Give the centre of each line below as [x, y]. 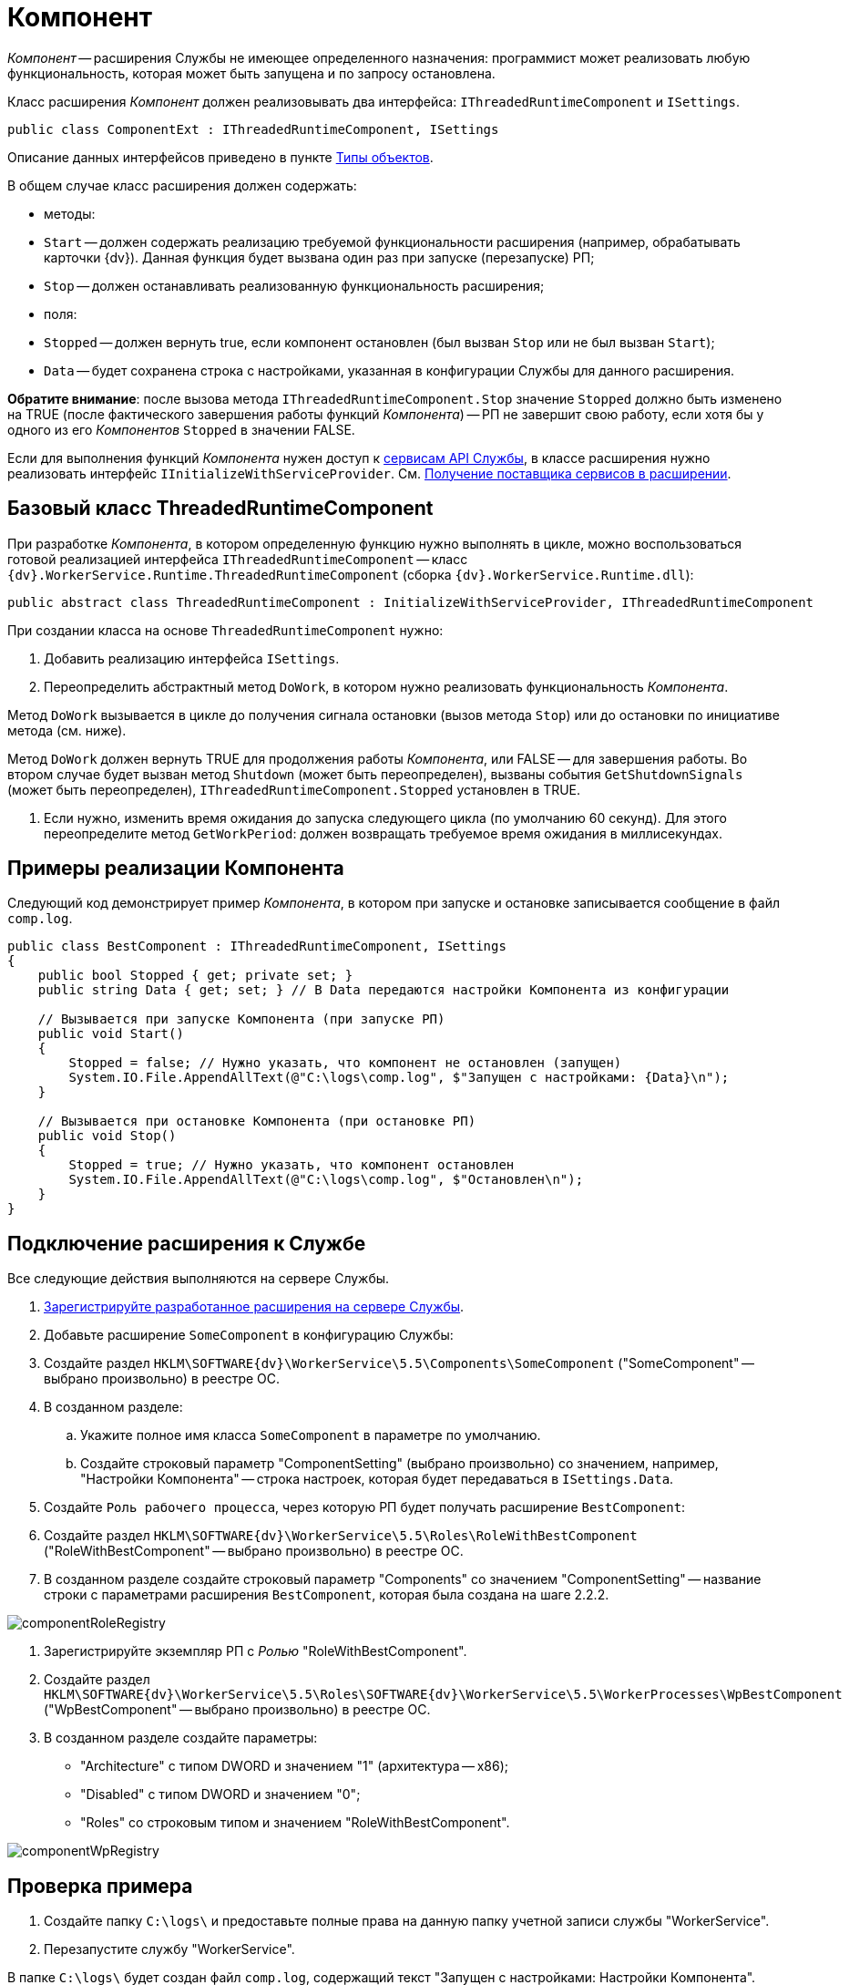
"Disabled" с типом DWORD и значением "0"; [220, 1795]
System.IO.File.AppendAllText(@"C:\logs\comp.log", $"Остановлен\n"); [326, 1180]
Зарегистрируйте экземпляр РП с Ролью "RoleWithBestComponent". [256, 1651]
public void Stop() [107, 1136]
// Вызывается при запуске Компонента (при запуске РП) [241, 1019]
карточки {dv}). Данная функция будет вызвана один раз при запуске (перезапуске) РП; [319, 257]
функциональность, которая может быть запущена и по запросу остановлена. [251, 73]
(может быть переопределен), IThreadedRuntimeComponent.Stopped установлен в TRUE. [294, 789]
